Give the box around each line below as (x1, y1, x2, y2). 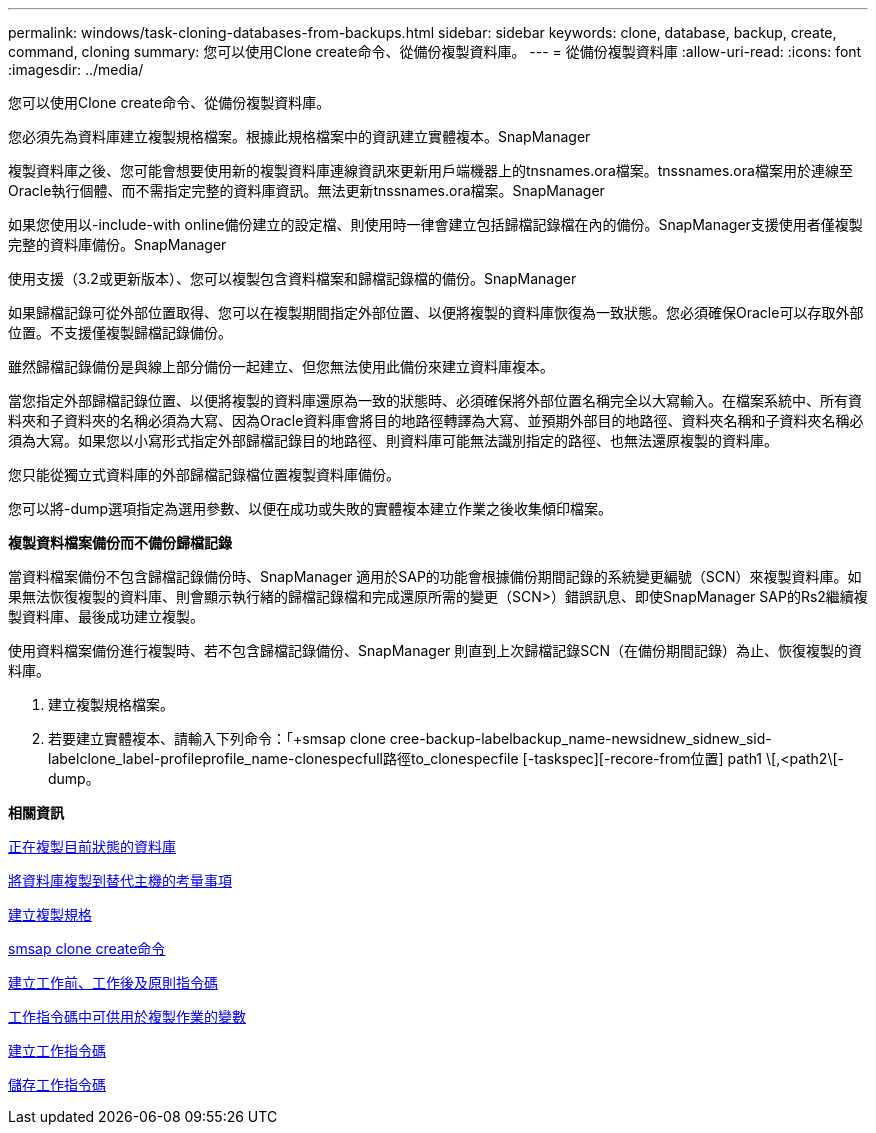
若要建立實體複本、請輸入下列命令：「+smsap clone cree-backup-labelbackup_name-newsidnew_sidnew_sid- (48, 730, 772, 747)
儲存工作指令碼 (8, 1076, 106, 1093)
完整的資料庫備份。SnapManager (8, 236, 227, 253)
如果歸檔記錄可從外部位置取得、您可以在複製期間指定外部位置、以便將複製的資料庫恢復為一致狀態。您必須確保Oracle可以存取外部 (8, 304, 864, 321)
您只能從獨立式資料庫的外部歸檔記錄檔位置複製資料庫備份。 (8, 466, 400, 483)
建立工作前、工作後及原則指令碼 (8, 974, 218, 991)
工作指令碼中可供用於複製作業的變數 (8, 1008, 246, 1025)
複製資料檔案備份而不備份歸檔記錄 (8, 534, 232, 551)
